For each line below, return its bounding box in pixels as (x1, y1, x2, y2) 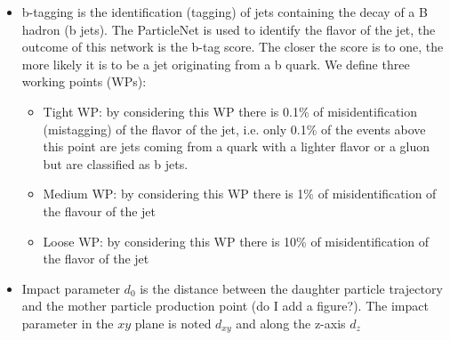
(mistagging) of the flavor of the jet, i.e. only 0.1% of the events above (43, 119, 426, 138)
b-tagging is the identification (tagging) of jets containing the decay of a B (21, 3, 428, 20)
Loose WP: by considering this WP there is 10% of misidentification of (43, 231, 430, 250)
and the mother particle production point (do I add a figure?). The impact (21, 296, 429, 315)
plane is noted (134, 313, 212, 332)
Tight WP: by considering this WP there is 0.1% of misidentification (43, 101, 417, 120)
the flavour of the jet (43, 201, 157, 220)
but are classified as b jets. (43, 154, 189, 173)
